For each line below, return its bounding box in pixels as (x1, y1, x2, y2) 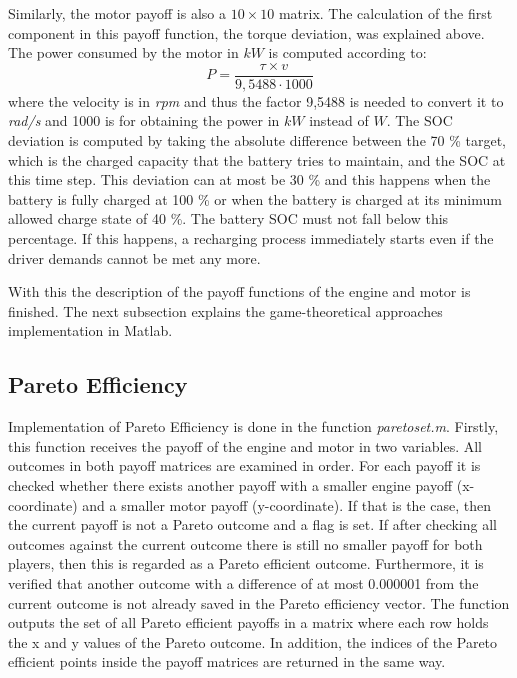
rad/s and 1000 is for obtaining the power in (8, 110, 280, 131)
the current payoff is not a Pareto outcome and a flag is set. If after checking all (8, 514, 497, 535)
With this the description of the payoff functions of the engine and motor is (8, 281, 471, 302)
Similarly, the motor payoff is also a (8, 3, 227, 23)
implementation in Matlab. (8, 320, 173, 341)
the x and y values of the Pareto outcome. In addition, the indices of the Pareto (8, 631, 498, 652)
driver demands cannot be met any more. (8, 247, 261, 268)
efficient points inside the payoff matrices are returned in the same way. (8, 651, 446, 672)
